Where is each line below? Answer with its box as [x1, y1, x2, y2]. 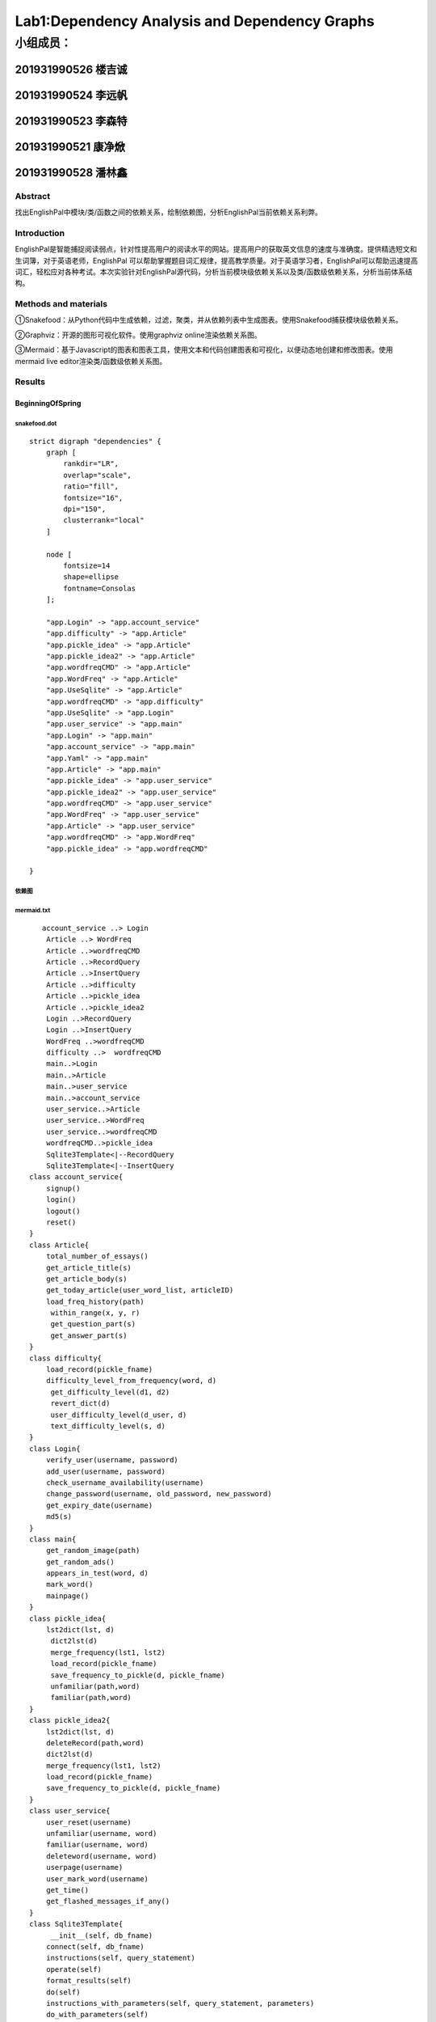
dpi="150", [63, 504, 107, 514]
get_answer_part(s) [50, 1330, 128, 1340]
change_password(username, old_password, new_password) [45, 1489, 272, 1499]
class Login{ [29, 1444, 81, 1453]
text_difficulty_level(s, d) [50, 1421, 166, 1431]
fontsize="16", [63, 493, 124, 502]
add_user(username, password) [45, 1466, 166, 1476]
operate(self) [45, 1965, 103, 1973]
